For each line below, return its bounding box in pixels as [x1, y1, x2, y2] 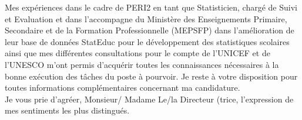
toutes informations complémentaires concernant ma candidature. [5, 81, 240, 94]
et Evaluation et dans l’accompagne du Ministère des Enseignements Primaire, [5, 12, 287, 25]
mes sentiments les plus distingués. [5, 104, 130, 116]
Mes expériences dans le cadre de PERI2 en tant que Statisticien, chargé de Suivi [5, 1, 297, 13]
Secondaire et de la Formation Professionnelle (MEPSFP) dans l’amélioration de [5, 24, 294, 36]
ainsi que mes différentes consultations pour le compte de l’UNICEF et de [5, 47, 270, 59]
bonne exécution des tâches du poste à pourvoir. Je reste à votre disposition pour [5, 70, 298, 82]
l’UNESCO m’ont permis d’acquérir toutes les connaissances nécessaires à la [5, 58, 279, 70]
